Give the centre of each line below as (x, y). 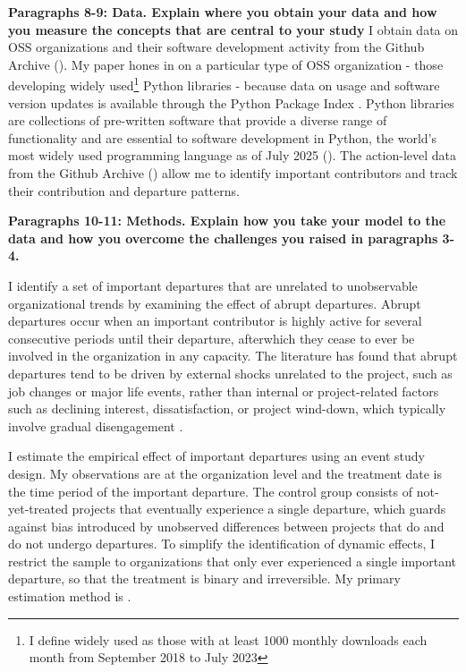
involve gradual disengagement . (96, 425)
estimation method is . (70, 596)
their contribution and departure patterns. (124, 190)
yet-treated (38, 509)
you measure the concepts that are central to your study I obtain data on (233, 29)
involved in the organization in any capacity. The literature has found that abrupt (233, 356)
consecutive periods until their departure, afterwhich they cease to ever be (212, 338)
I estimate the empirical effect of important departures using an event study (216, 456)
